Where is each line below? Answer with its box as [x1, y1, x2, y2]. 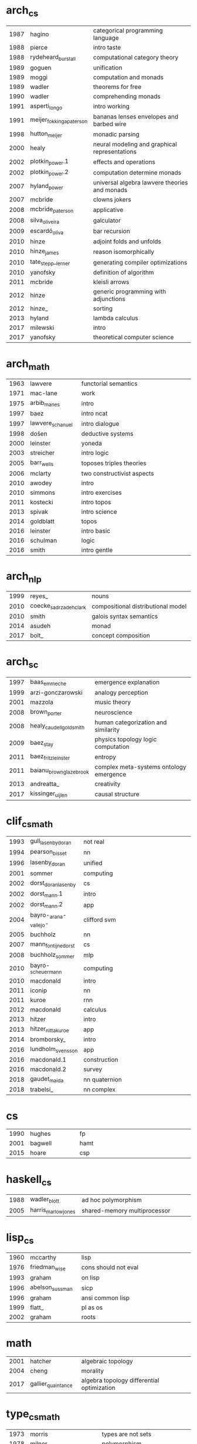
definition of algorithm [93, 269, 154, 277]
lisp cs [6, 1231, 34, 1246]
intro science [81, 507, 117, 516]
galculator [93, 216, 121, 224]
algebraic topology [81, 1357, 133, 1366]
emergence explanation [94, 678, 160, 686]
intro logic [81, 449, 109, 457]
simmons [30, 488, 56, 497]
